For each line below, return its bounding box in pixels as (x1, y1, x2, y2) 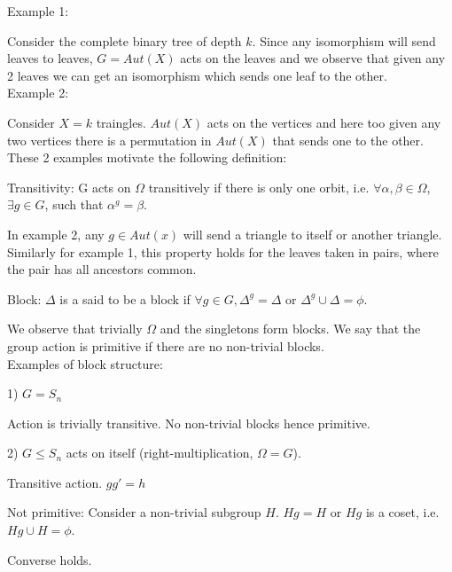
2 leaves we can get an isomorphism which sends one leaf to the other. (7, 66, 387, 84)
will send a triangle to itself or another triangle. (183, 224, 442, 243)
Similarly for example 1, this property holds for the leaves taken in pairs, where (7, 242, 439, 261)
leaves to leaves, (7, 49, 93, 67)
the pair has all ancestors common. (7, 260, 197, 278)
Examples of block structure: (7, 354, 163, 372)
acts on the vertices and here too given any (207, 113, 441, 131)
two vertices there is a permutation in (7, 130, 212, 149)
